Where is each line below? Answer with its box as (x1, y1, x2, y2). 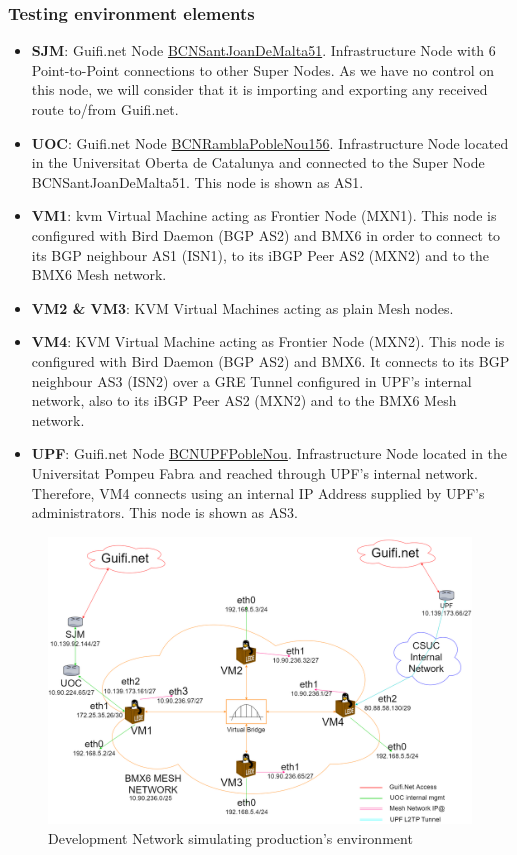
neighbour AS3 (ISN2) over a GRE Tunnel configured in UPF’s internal (31, 370, 472, 391)
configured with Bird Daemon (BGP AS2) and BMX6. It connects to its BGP (31, 350, 510, 371)
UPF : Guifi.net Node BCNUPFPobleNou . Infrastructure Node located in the (31, 443, 508, 464)
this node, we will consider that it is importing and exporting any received (31, 79, 488, 100)
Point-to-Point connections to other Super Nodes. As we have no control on (31, 59, 495, 80)
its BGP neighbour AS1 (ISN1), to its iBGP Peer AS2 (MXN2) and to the (31, 244, 489, 265)
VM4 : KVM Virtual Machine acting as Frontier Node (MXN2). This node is (31, 331, 505, 352)
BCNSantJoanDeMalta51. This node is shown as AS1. (31, 171, 364, 192)
